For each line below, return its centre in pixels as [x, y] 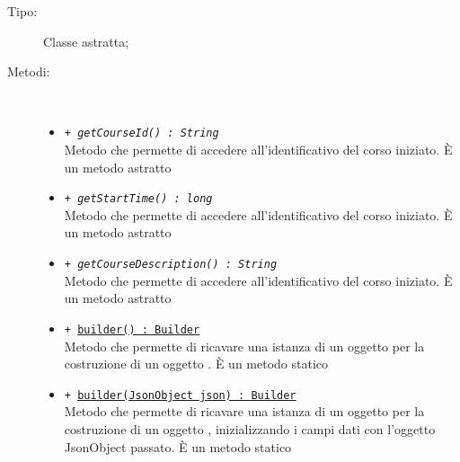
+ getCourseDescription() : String [171, 265]
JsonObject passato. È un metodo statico [178, 446]
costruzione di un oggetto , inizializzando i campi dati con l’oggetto [250, 429]
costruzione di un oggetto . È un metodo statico [196, 364]
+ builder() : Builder [132, 329]
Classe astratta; [86, 41]
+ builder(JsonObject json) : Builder [180, 395]
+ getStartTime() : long [138, 199]
